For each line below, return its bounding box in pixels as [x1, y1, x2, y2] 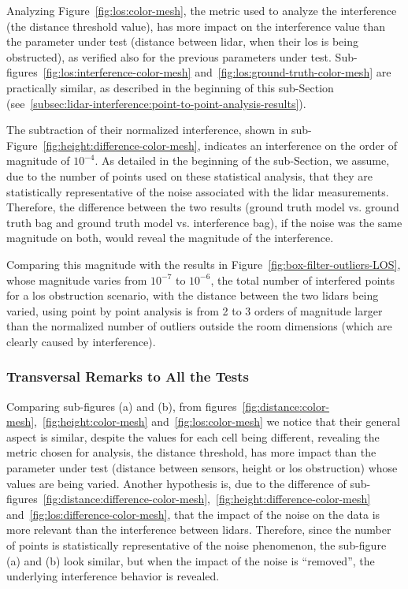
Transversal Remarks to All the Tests [6, 367, 249, 386]
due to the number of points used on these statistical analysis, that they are [6, 167, 373, 184]
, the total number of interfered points [210, 271, 395, 288]
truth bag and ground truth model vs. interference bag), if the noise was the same [6, 214, 402, 230]
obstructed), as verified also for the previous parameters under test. [6, 48, 332, 65]
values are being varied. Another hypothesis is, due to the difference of [6, 475, 347, 491]
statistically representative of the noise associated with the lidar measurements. [6, 183, 389, 199]
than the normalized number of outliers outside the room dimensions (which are [6, 318, 392, 334]
